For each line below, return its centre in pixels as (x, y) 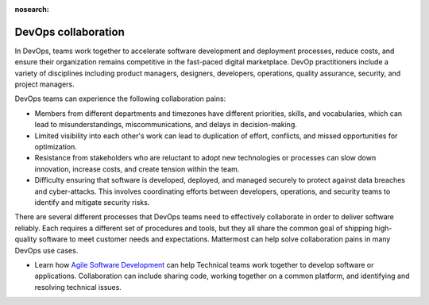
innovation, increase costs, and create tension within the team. (137, 169)
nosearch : (32, 9)
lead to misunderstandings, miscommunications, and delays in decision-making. (166, 125)
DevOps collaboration (70, 32)
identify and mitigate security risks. (92, 202)
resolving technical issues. (78, 287)
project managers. (44, 84)
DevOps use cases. (46, 250)
